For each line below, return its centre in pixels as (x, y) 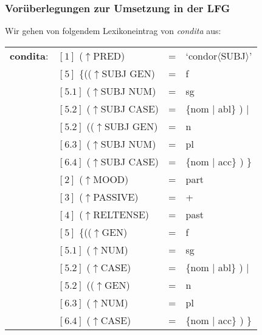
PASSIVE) (116, 196)
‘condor (202, 55)
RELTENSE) (121, 214)
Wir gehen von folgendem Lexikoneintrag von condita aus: (113, 31)
